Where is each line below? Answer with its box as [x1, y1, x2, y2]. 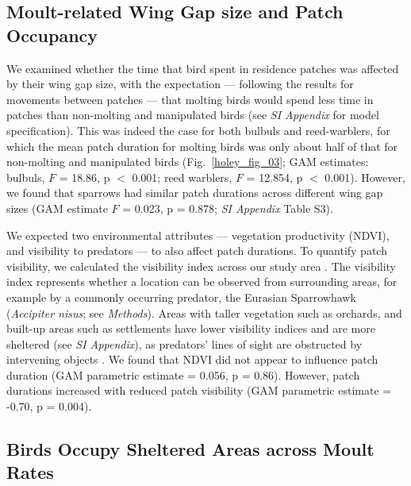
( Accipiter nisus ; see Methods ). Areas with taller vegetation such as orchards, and [6, 304, 402, 321]
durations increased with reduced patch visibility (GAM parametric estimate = [6, 382, 392, 399]
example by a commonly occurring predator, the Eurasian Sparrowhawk [6, 288, 356, 305]
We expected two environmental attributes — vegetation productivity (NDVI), [6, 226, 390, 243]
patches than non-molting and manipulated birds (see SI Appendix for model [6, 106, 379, 123]
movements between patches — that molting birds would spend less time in [6, 91, 374, 107]
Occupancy [6, 22, 98, 47]
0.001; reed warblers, [132, 168, 232, 185]
